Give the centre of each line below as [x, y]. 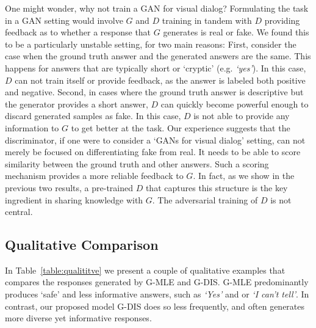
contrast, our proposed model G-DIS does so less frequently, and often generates [155, 306]
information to [32, 127]
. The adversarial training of [205, 199]
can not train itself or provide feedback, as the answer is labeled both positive [160, 80]
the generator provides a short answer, [77, 104]
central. [19, 212]
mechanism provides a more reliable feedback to [94, 176]
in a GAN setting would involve [64, 20]
